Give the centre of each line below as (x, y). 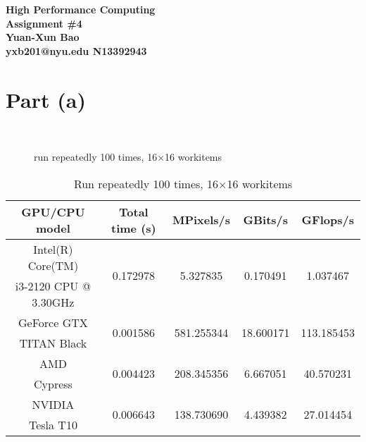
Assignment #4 (44, 23)
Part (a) (46, 99)
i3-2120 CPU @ (53, 286)
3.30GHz (53, 302)
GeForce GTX (53, 322)
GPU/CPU (53, 211)
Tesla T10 (53, 424)
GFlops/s (328, 220)
